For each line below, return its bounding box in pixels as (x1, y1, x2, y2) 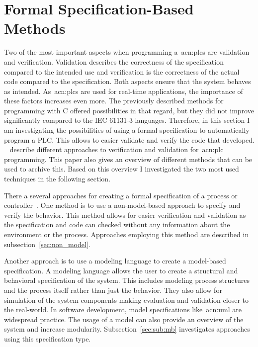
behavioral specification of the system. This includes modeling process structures (4, 275, 250, 285)
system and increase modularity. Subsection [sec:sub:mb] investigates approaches (4, 324, 250, 334)
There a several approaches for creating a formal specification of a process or (4, 190, 238, 200)
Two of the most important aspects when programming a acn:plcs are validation (4, 47, 250, 57)
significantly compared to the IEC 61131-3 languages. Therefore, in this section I (4, 115, 250, 125)
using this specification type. (4, 333, 91, 344)
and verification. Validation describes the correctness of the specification (4, 56, 224, 67)
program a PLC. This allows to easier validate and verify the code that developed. (4, 134, 255, 145)
